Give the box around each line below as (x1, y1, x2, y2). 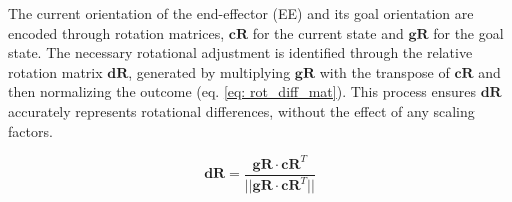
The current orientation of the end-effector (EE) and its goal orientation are (8, 3, 474, 23)
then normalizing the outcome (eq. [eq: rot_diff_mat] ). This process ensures (8, 81, 476, 102)
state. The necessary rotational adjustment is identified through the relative (8, 42, 473, 63)
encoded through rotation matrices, (8, 22, 225, 43)
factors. (8, 120, 53, 141)
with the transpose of (319, 61, 450, 82)
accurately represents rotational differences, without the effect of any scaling (8, 100, 475, 121)
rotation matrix (8, 61, 103, 82)
